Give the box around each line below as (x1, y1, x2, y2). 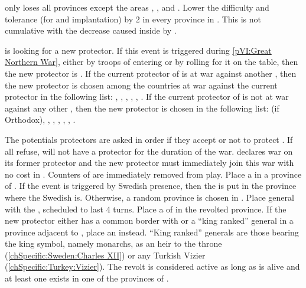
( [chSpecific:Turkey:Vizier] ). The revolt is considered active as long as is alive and (5, 260, 300, 273)
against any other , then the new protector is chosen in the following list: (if (5, 102, 279, 114)
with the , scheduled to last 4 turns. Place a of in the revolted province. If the (5, 202, 287, 215)
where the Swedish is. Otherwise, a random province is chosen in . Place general (5, 191, 294, 203)
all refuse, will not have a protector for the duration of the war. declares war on (5, 145, 293, 157)
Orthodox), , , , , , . (5, 113, 76, 126)
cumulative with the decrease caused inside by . (5, 24, 177, 37)
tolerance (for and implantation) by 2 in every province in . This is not (5, 12, 261, 25)
